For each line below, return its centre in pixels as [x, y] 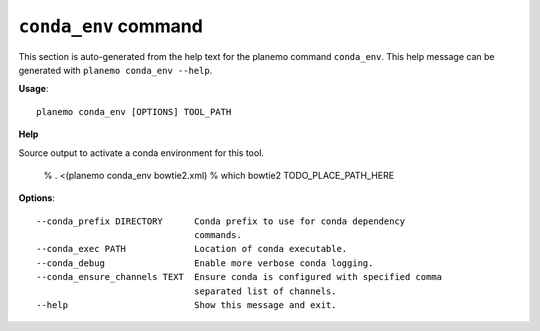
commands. [217, 235]
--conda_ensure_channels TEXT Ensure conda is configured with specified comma [239, 277]
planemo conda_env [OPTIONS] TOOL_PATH [134, 111]
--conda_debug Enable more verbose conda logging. [205, 263]
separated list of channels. [265, 291]
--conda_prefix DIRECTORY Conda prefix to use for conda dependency [221, 221]
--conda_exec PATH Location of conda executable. [192, 249]
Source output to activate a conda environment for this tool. [141, 152]
